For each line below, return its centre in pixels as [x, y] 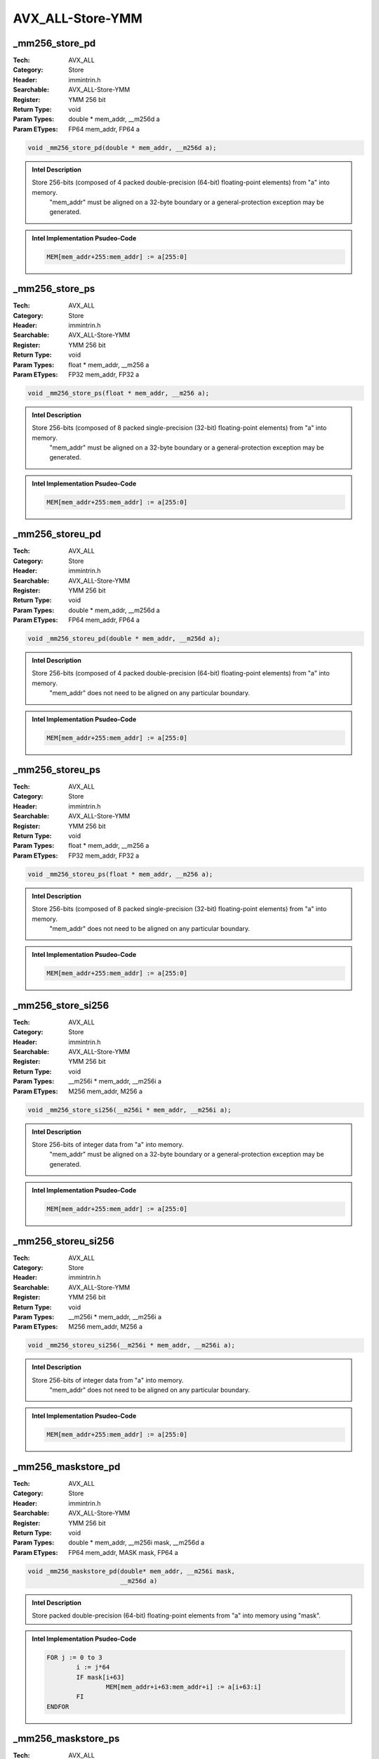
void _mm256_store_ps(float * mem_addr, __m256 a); [119, 393]
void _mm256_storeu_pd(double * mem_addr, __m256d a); [124, 639]
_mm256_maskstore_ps [66, 1739]
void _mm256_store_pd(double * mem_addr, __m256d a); [122, 147]
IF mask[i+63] [100, 1677]
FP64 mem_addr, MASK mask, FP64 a [123, 1552]
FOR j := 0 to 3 [75, 1657]
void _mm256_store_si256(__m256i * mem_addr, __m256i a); [129, 1110]
